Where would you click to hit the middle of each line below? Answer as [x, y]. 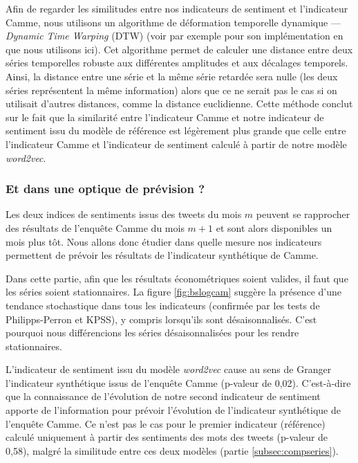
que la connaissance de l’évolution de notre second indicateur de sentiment [163, 396]
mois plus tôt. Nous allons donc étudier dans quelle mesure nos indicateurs [164, 241]
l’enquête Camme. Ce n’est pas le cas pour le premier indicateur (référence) [166, 423]
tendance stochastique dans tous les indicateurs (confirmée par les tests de [163, 305]
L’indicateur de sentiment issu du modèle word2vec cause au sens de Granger [169, 369]
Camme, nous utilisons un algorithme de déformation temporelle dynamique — [173, 22]
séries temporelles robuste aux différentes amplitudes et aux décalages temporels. [177, 63]
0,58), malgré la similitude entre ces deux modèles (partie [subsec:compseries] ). [172, 450]
